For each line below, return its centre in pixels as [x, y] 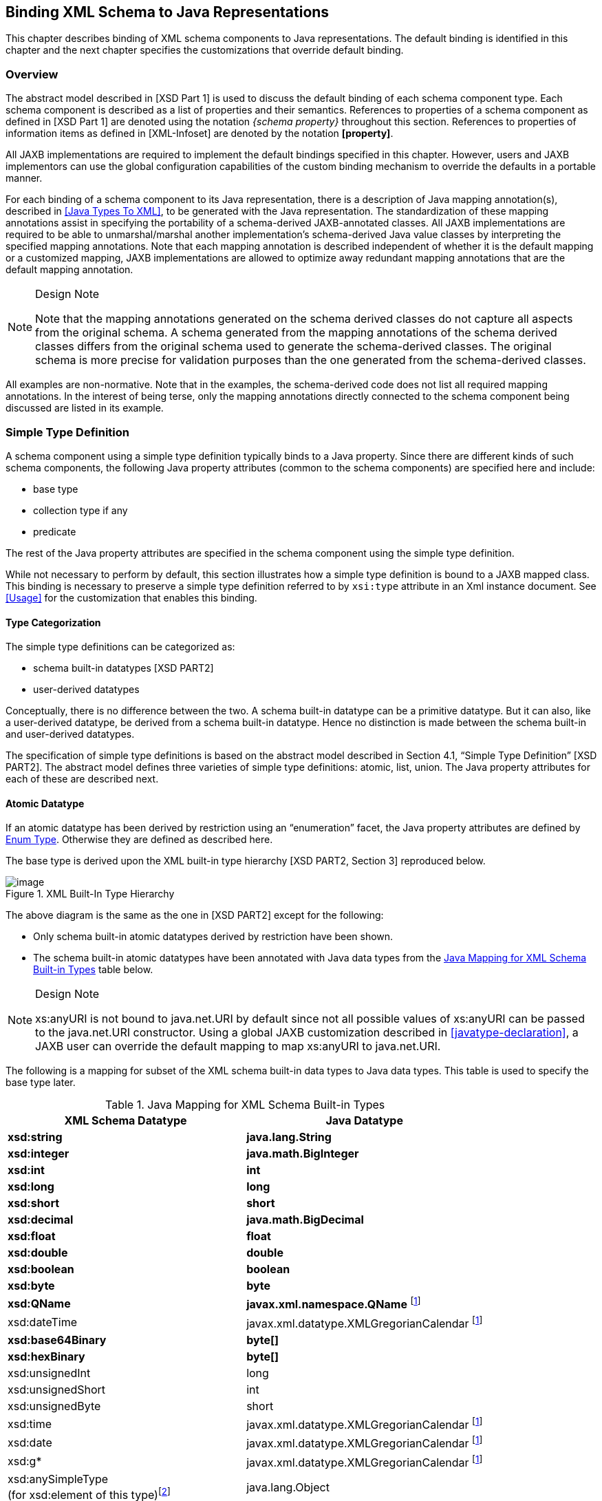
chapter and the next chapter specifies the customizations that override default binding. [205, 50]
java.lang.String [289, 1137]
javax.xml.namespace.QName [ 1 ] [334, 1303]
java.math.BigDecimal [305, 1220]
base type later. [41, 1083]
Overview [32, 74]
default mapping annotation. [69, 270]
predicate [55, 531]
